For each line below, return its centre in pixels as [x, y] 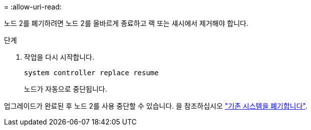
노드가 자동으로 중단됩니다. [66, 89]
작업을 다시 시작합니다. [59, 57]
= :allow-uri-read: [33, 7]
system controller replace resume [91, 73]
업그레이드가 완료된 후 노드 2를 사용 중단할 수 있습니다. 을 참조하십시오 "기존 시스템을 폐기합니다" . [156, 106]
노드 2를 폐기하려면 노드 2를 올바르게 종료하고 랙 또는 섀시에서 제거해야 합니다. [126, 23]
